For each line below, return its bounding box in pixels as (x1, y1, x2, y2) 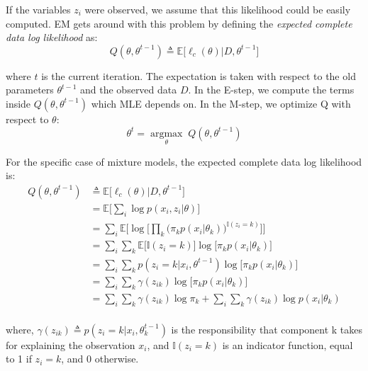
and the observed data (80, 82, 177, 97)
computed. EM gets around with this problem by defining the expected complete (6, 16, 352, 30)
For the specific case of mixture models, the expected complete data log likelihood (6, 154, 362, 169)
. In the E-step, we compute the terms (188, 82, 355, 97)
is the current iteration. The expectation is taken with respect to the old (41, 68, 356, 83)
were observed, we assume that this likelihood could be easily (84, 2, 351, 16)
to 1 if (6, 351, 32, 366)
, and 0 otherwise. (61, 351, 139, 366)
